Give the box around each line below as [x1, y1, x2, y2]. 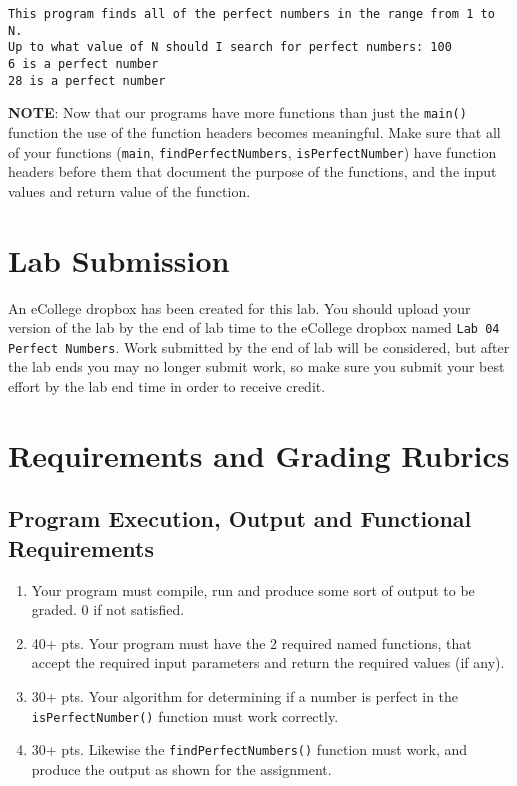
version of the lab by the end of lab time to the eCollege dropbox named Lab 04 [8, 317, 500, 338]
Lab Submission [8, 239, 230, 280]
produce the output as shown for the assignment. [31, 758, 332, 779]
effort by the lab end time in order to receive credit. [8, 376, 326, 396]
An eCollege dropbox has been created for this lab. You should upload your [8, 297, 471, 318]
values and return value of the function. [8, 180, 251, 201]
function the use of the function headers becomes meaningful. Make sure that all [8, 121, 501, 142]
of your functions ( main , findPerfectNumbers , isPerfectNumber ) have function [8, 141, 497, 162]
